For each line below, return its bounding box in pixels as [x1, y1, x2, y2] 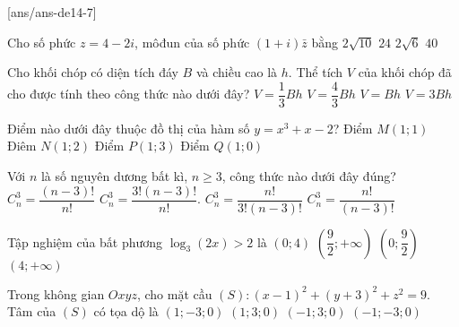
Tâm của [7, 302, 56, 321]
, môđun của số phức [134, 32, 250, 51]
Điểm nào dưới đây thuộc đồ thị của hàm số [7, 118, 250, 137]
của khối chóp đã [358, 63, 452, 82]
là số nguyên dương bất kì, [40, 167, 188, 185]
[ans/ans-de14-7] [7, 3, 97, 21]
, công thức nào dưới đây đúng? [221, 167, 396, 185]
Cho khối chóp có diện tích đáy [7, 63, 178, 82]
